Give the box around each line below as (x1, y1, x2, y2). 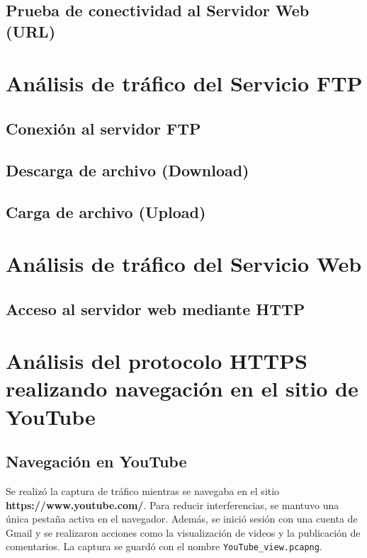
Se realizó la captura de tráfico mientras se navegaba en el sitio (6, 484, 280, 498)
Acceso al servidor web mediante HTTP (6, 297, 305, 319)
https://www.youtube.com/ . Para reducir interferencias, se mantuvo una (6, 497, 339, 512)
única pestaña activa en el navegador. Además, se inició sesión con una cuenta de (6, 511, 358, 526)
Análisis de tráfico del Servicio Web (6, 249, 362, 278)
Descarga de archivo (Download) (6, 159, 249, 181)
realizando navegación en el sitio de (6, 374, 358, 403)
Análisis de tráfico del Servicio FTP (6, 69, 363, 98)
